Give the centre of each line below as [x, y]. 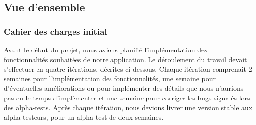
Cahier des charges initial [55, 31]
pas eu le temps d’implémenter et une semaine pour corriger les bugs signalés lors [127, 97]
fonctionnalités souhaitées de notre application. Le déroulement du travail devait [126, 59]
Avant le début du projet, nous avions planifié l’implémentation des [106, 50]
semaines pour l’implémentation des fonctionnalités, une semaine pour [110, 78]
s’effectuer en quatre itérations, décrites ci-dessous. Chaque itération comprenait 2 [128, 69]
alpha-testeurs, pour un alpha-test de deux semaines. [84, 117]
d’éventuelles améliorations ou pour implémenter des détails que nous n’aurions [124, 88]
